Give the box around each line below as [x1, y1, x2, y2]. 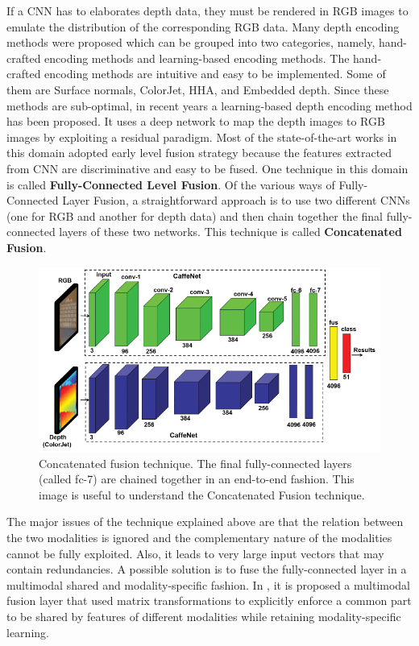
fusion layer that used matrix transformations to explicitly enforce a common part [6, 592, 412, 609]
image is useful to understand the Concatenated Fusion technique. [39, 486, 365, 503]
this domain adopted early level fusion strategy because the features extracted [6, 144, 392, 161]
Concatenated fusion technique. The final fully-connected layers [39, 454, 352, 471]
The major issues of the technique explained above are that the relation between [6, 513, 404, 530]
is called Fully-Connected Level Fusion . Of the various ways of [6, 176, 335, 193]
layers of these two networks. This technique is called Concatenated [59, 223, 402, 240]
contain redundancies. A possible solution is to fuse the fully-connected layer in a [6, 561, 407, 578]
